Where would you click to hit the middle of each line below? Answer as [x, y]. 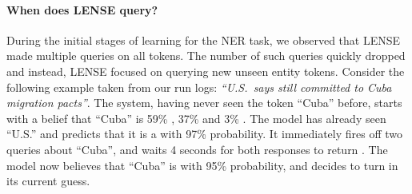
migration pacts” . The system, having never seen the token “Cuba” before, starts [204, 103]
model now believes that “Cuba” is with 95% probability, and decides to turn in [202, 165]
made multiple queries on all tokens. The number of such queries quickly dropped [206, 55]
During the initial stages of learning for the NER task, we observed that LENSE [204, 40]
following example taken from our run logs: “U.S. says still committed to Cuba [199, 87]
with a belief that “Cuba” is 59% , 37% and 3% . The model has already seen [196, 118]
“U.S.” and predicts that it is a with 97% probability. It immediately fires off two [205, 134]
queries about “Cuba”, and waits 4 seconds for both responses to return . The [197, 149]
